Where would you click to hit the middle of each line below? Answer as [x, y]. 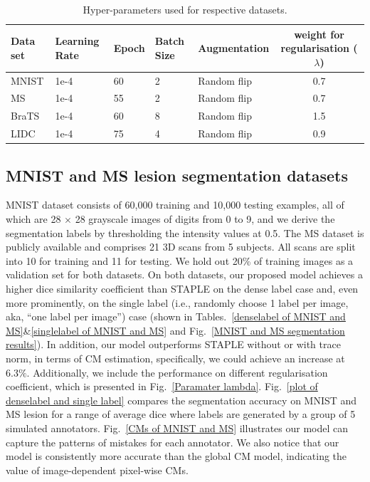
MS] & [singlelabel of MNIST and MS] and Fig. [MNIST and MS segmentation [175, 330]
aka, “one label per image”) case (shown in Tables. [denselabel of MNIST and [176, 316]
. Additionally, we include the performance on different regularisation [177, 372]
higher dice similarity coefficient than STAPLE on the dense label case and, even [182, 289]
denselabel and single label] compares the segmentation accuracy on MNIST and [181, 400]
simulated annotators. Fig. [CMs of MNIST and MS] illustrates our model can [177, 428]
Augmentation [234, 48]
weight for [319, 34]
